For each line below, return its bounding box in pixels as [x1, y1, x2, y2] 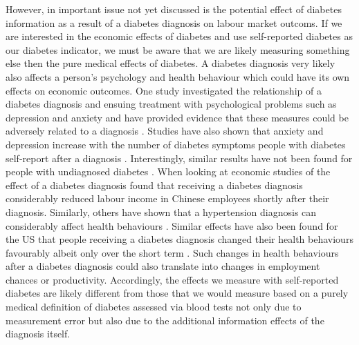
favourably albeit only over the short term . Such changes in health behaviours [6, 245, 339, 259]
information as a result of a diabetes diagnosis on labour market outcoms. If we [6, 15, 342, 30]
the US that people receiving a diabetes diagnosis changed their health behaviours [6, 232, 353, 246]
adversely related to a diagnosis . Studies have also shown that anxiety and [6, 124, 324, 138]
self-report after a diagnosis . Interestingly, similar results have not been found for [6, 150, 353, 165]
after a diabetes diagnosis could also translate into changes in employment [6, 259, 320, 273]
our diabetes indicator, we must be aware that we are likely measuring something [6, 42, 350, 57]
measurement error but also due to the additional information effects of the [6, 313, 324, 327]
